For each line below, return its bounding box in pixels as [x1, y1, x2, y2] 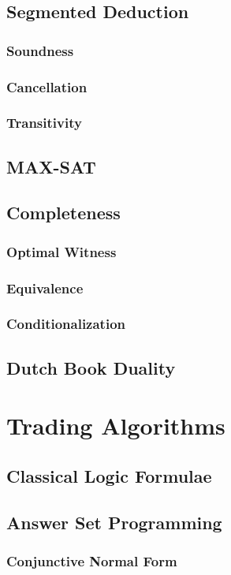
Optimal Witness [6, 241, 117, 261]
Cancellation [6, 77, 88, 96]
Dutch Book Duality [6, 355, 176, 379]
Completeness [6, 200, 121, 225]
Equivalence [6, 278, 84, 297]
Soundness [6, 40, 74, 60]
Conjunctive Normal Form [6, 551, 177, 571]
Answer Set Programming [6, 510, 222, 534]
